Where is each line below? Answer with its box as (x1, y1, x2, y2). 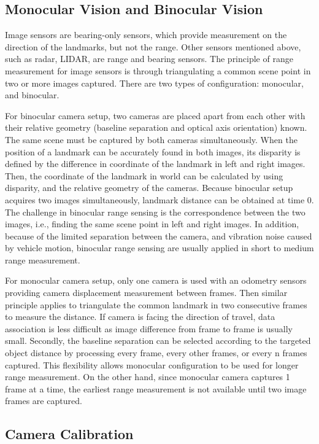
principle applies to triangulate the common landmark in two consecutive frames (5, 298, 307, 311)
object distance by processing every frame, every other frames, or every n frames (5, 346, 307, 359)
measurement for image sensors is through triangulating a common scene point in (5, 64, 311, 77)
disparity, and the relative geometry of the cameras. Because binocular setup (5, 181, 293, 194)
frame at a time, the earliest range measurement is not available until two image (5, 382, 307, 395)
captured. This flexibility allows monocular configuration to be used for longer (5, 358, 299, 371)
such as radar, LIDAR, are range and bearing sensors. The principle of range (5, 52, 293, 65)
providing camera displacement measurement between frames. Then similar (5, 286, 288, 299)
